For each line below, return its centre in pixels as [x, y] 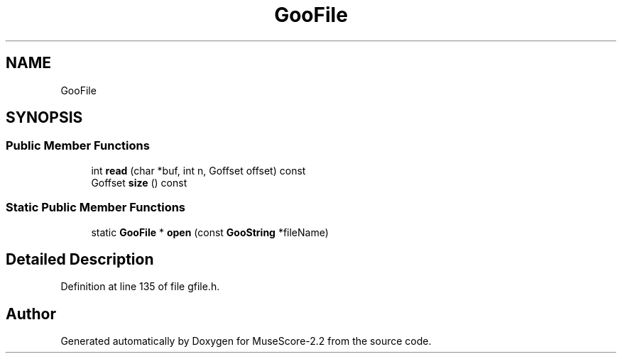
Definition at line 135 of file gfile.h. [140, 287]
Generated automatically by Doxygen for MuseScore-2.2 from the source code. [246, 341]
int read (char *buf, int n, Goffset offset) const [198, 170]
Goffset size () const [139, 182]
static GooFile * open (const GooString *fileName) [210, 232]
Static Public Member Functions [96, 208]
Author [31, 314]
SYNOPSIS [44, 118]
